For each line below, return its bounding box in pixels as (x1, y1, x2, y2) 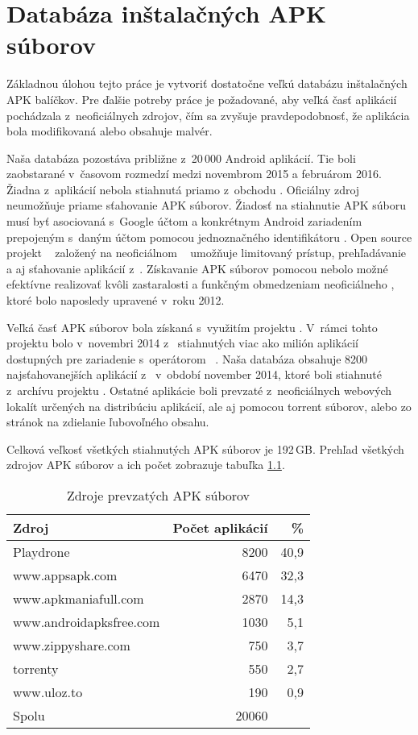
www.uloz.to (13, 682, 83, 701)
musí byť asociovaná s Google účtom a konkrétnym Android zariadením (6, 213, 362, 230)
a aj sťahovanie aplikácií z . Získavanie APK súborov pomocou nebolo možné (6, 260, 388, 276)
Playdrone (13, 542, 70, 561)
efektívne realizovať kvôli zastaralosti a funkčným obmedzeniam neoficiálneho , (6, 276, 395, 293)
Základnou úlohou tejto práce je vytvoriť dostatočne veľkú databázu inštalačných (6, 75, 408, 92)
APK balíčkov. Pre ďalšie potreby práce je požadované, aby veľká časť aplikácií (6, 90, 397, 107)
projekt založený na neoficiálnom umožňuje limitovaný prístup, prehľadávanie (6, 244, 407, 261)
